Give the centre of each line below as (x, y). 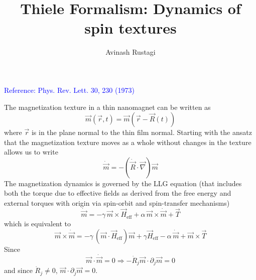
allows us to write (31, 152)
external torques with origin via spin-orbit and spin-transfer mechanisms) (117, 203)
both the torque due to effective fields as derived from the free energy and (118, 193)
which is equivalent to (38, 224)
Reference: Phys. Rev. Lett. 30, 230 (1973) (69, 90)
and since (18, 270)
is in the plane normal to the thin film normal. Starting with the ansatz (142, 132)
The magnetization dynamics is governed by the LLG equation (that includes (123, 183)
